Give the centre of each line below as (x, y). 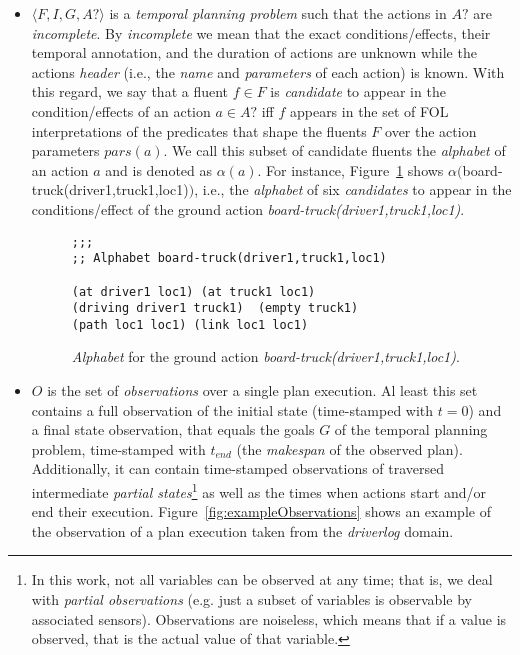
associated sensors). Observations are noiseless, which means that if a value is (269, 618)
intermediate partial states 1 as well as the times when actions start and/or (259, 490)
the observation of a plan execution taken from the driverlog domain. (242, 530)
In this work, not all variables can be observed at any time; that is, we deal (262, 579)
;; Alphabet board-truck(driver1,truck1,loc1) (229, 258)
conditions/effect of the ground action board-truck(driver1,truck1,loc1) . (248, 208)
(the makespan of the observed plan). (349, 448)
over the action (431, 130)
